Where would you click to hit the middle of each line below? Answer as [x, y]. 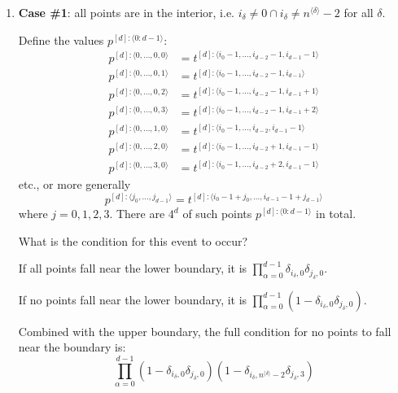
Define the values [61, 39]
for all [359, 12]
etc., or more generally [74, 183]
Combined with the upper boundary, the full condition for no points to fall [205, 331]
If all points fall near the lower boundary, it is [133, 268]
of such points [217, 213]
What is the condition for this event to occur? [133, 240]
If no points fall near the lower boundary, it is [133, 299]
